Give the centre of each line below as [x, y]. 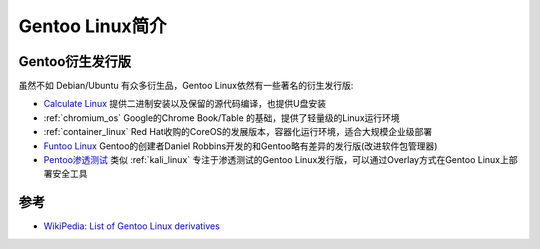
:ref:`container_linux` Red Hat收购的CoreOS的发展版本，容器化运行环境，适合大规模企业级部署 [238, 132]
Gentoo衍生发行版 [75, 61]
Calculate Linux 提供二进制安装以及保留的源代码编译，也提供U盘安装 [185, 104]
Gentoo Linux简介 [92, 26]
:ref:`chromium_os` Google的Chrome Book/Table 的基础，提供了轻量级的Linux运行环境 [221, 117]
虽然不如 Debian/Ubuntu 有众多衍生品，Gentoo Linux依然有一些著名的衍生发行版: [186, 86]
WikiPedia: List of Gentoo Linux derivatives [131, 226]
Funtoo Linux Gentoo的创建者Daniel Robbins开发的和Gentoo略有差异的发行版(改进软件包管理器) [240, 146]
